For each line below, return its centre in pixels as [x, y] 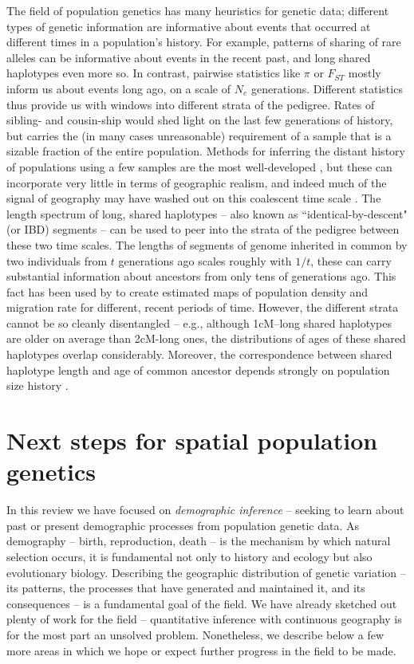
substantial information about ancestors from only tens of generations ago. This [201, 276]
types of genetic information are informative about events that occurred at [189, 26]
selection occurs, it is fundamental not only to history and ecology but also [189, 556]
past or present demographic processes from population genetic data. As [183, 525]
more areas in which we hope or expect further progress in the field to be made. [201, 650]
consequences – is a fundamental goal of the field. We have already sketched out [202, 603]
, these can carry [351, 260]
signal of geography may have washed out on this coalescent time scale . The [194, 198]
